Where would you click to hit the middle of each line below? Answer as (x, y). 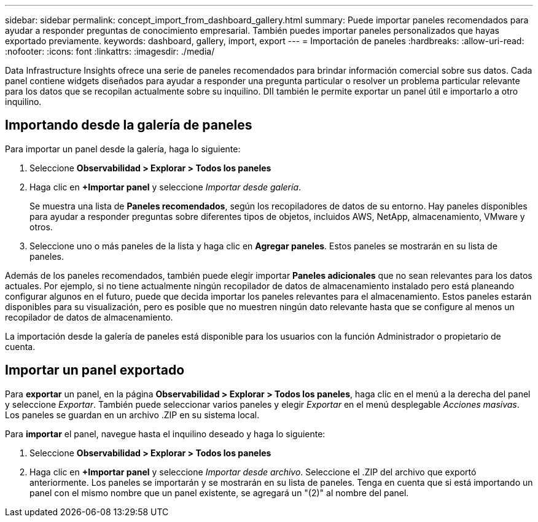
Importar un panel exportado (95, 370)
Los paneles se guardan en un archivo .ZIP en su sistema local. (132, 415)
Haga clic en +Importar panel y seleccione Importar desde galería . (166, 187)
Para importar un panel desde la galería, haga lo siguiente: (123, 149)
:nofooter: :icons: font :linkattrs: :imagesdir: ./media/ (110, 51)
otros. (41, 227)
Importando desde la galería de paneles (129, 125)
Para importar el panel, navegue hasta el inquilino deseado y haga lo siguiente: (165, 434)
